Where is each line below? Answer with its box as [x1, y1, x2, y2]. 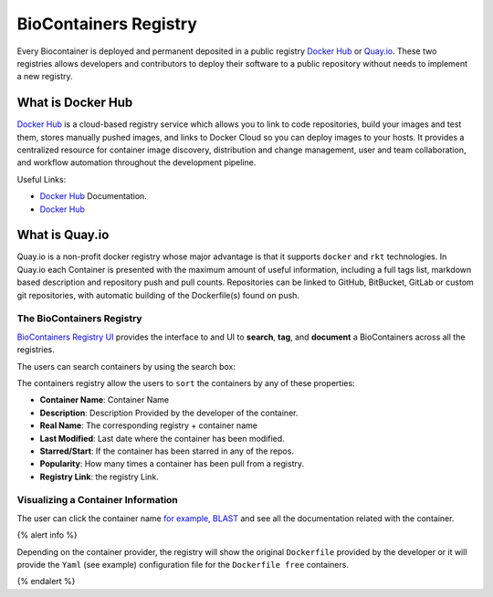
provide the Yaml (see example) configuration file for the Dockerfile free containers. [16, 560, 349, 571]
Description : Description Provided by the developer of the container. [39, 407, 299, 418]
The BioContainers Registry [16, 312, 142, 325]
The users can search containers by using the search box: [16, 361, 236, 372]
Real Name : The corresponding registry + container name [39, 420, 257, 431]
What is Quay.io [16, 227, 110, 243]
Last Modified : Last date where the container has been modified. [39, 433, 285, 444]
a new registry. [16, 71, 73, 82]
